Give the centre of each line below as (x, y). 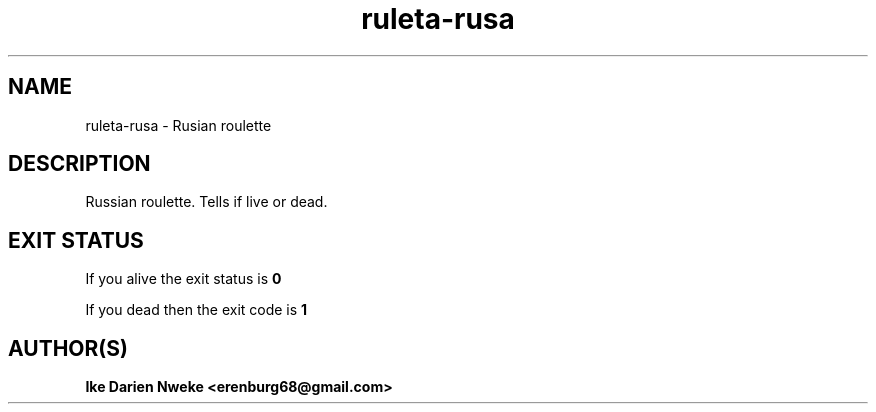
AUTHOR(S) (68, 348)
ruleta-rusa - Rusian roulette (178, 125)
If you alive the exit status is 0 (183, 279)
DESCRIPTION (79, 164)
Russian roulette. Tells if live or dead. (206, 202)
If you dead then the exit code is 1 (196, 310)
